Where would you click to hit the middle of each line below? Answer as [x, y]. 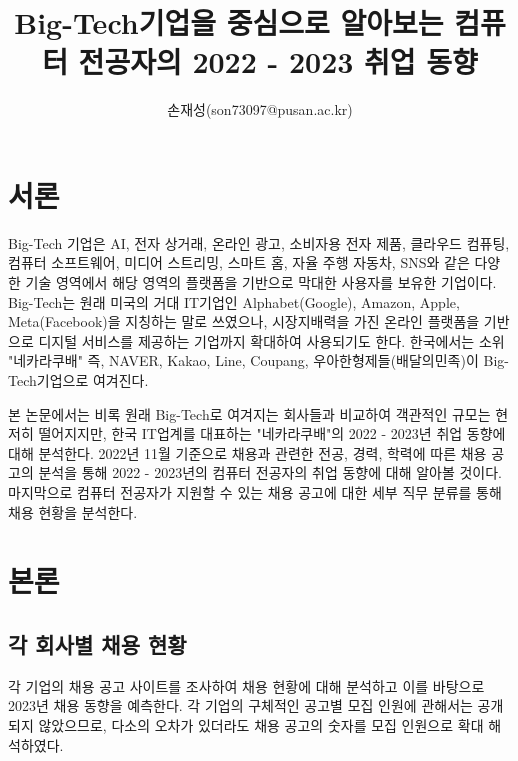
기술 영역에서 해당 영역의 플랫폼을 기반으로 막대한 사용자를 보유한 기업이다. [261, 282]
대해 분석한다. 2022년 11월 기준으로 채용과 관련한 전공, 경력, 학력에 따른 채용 [247, 452]
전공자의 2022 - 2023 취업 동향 [278, 61]
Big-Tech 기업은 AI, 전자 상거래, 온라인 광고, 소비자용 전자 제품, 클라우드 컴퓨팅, [259, 242]
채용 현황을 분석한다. [73, 511]
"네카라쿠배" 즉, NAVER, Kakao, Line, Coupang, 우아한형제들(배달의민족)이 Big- [258, 360]
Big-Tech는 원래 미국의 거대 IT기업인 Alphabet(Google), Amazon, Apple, [234, 301]
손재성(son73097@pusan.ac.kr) [260, 109]
